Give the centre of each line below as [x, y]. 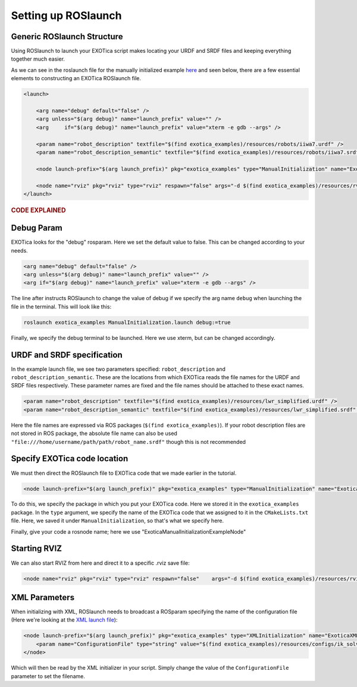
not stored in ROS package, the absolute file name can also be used [94, 433]
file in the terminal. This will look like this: [61, 307]
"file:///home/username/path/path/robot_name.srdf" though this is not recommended [129, 442]
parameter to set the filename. [48, 676]
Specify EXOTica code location [70, 458]
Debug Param [37, 228]
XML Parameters [43, 597]
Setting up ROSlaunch [66, 15]
